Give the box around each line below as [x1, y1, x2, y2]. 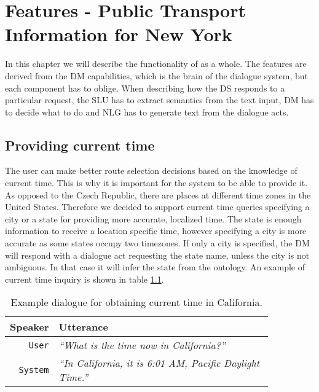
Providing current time [5, 135, 155, 154]
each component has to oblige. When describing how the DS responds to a [5, 81, 285, 94]
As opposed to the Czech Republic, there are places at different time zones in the [5, 188, 311, 201]
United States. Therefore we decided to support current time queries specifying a [5, 200, 310, 213]
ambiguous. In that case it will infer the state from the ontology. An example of [5, 261, 305, 273]
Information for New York [5, 22, 232, 47]
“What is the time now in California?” [58, 338, 226, 353]
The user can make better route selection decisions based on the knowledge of [5, 164, 297, 177]
